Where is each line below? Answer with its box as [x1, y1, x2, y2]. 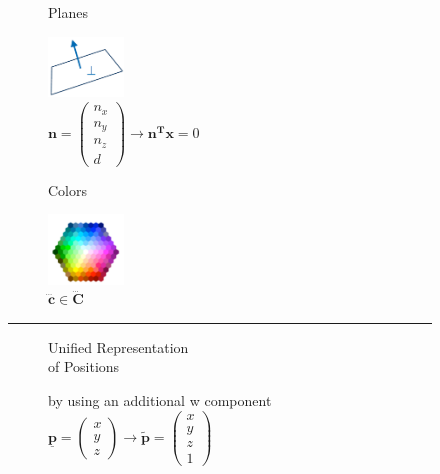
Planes [48, 2, 88, 22]
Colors [48, 179, 88, 200]
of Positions [48, 356, 120, 377]
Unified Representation [48, 336, 189, 357]
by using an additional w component [48, 389, 272, 410]
